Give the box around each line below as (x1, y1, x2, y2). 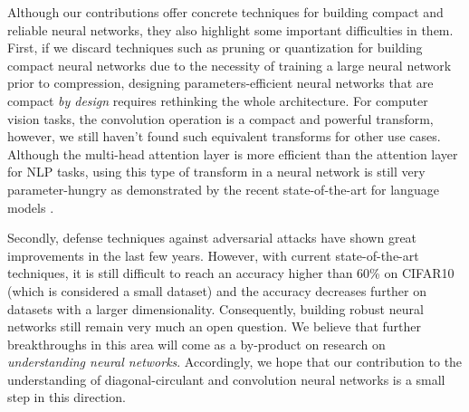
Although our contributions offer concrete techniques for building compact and (7, 3, 444, 21)
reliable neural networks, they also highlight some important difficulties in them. (7, 20, 454, 39)
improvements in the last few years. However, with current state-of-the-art (7, 245, 419, 264)
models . (7, 197, 54, 216)
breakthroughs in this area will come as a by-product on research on (7, 334, 386, 353)
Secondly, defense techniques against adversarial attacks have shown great (7, 228, 417, 247)
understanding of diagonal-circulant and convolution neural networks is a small (7, 369, 445, 388)
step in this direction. (7, 388, 126, 407)
